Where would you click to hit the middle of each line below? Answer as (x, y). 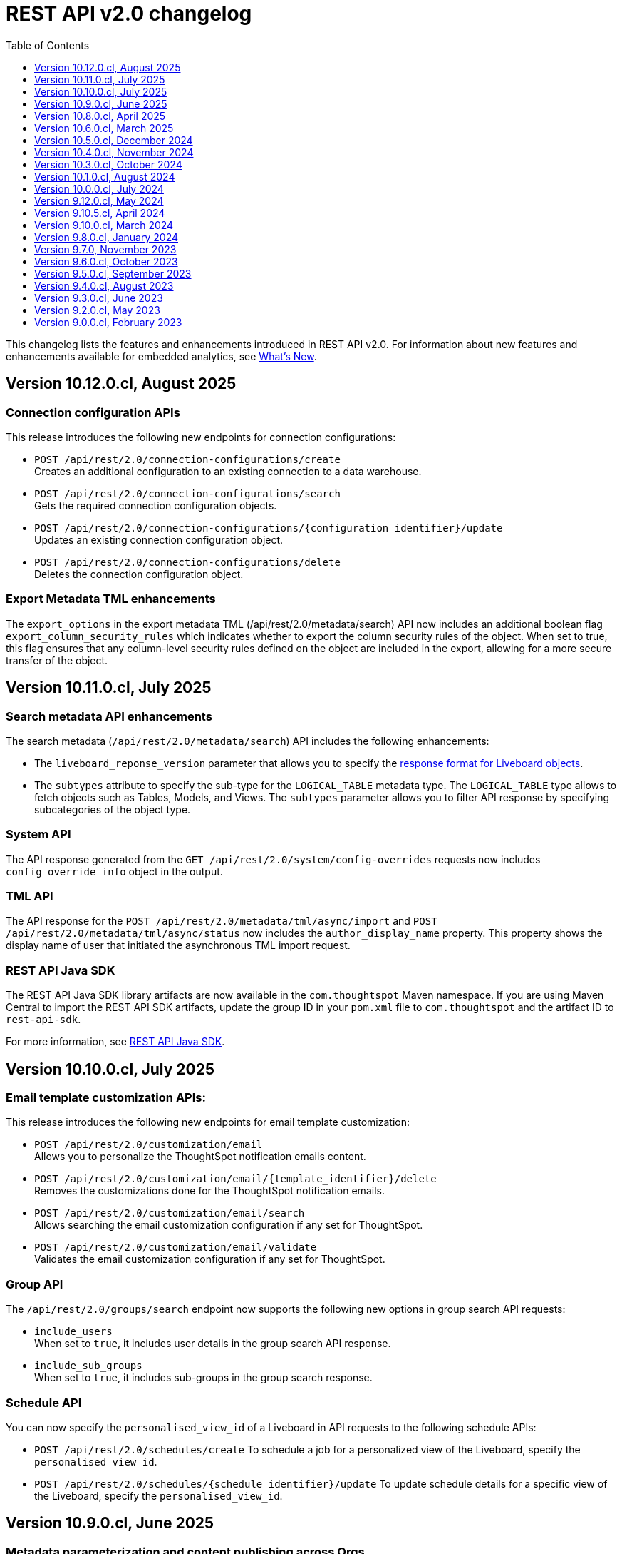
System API (38, 834)
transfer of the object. (57, 660)
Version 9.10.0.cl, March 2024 (104, 225)
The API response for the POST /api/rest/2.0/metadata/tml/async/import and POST (222, 921)
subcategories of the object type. (113, 809)
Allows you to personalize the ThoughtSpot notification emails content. (200, 1157)
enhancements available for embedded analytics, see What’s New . (161, 356)
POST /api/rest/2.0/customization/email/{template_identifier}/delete (235, 1179)
